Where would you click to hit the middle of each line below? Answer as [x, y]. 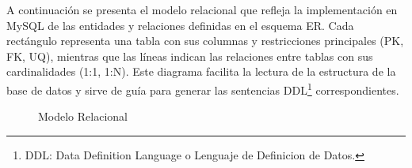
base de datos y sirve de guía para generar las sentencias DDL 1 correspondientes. [203, 88]
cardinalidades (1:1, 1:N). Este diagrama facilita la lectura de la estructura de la [201, 71]
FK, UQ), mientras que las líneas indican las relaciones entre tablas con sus [190, 56]
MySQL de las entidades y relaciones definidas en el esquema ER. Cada [180, 25]
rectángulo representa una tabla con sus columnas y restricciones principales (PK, [205, 41]
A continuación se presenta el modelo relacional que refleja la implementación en [202, 9]
